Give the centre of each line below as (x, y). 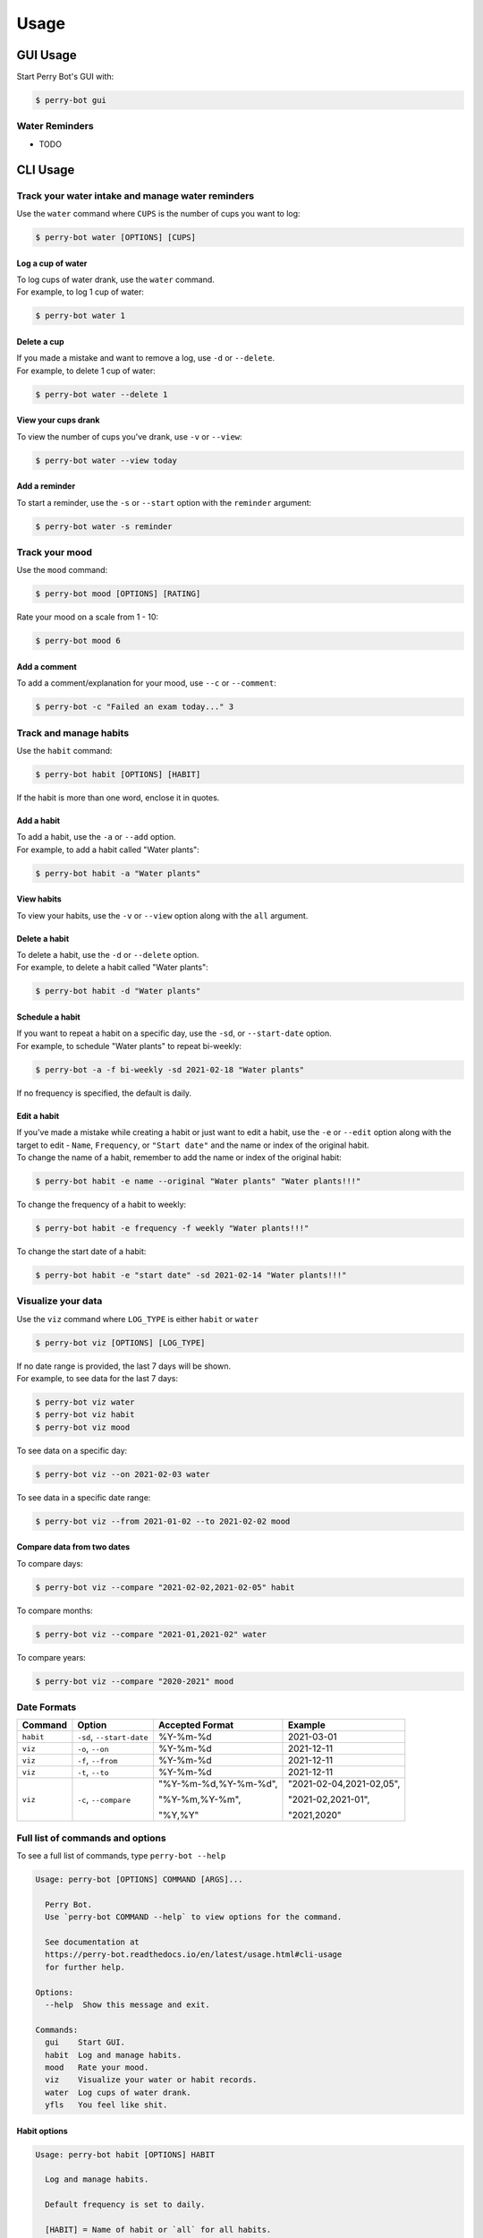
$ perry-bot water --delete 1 (102, 394)
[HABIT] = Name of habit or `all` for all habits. (158, 2230)
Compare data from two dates (73, 1547)
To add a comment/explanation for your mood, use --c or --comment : (146, 683)
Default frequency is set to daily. (125, 2205)
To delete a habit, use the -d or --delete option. (108, 955)
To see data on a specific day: (72, 1450)
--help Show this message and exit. (127, 2004)
